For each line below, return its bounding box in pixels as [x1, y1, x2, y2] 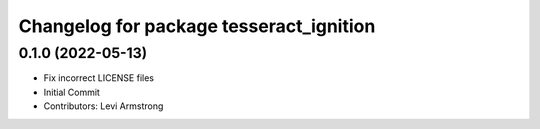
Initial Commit [43, 86, 100, 98]
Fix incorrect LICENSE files [43, 72, 155, 84]
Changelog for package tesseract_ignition [18, 15, 376, 37]
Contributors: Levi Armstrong [43, 100, 164, 112]
